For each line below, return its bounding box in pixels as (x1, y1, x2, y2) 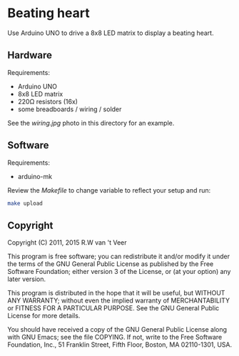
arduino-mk (17, 172, 52, 180)
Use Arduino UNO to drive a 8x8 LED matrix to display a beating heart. (7, 29, 214, 37)
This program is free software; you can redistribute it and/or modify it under (7, 252, 230, 261)
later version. (7, 275, 46, 283)
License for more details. (7, 312, 81, 320)
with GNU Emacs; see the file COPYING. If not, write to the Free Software (7, 333, 223, 342)
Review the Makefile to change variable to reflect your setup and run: (7, 185, 211, 194)
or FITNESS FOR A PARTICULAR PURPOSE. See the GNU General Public (7, 304, 220, 312)
